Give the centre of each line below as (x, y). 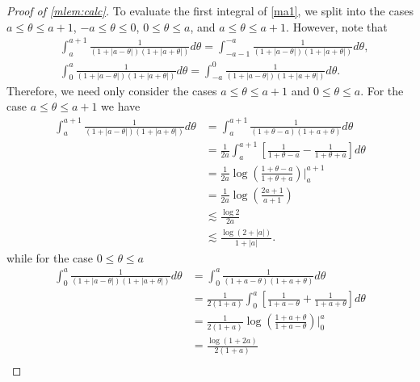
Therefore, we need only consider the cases (112, 90)
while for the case (50, 257)
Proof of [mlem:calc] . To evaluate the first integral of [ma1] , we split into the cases (210, 10)
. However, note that (337, 26)
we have (121, 106)
